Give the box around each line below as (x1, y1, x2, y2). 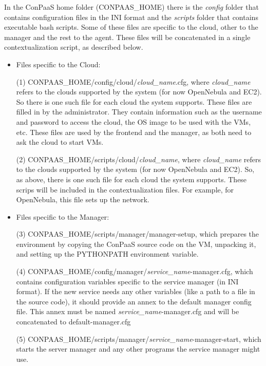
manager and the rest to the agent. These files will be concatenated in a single (4, 31, 251, 42)
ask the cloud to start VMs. (16, 137, 104, 147)
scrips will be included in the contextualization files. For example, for (16, 184, 234, 195)
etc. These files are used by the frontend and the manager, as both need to (16, 126, 252, 137)
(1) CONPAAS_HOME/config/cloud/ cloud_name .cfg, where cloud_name (16, 76, 251, 87)
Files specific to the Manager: (16, 211, 109, 222)
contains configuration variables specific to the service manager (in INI (16, 276, 239, 286)
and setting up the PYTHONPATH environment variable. (16, 248, 199, 259)
